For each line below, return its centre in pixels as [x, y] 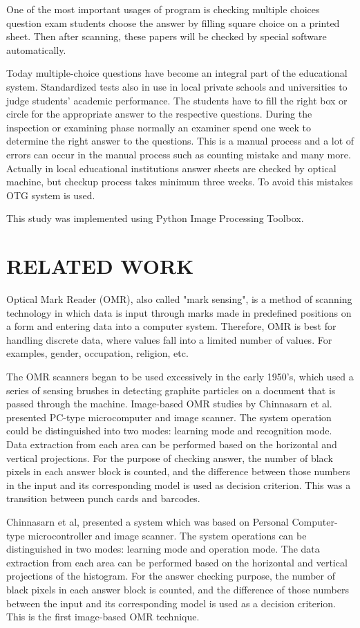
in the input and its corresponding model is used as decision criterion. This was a [179, 484]
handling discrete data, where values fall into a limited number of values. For [169, 339]
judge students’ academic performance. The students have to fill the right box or [177, 100]
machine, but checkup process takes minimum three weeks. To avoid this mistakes [180, 182]
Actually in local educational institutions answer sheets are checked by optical [171, 168]
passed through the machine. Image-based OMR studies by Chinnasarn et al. [169, 404]
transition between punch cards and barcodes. [103, 498]
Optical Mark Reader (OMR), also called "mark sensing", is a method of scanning [179, 299]
